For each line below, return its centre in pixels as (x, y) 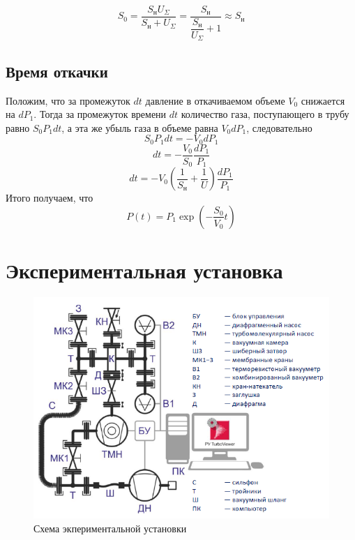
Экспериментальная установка (144, 270)
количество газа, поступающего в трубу (265, 114)
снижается (323, 100)
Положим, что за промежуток (68, 100)
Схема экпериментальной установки (110, 528)
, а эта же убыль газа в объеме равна (140, 127)
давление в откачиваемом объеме (215, 100)
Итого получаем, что (50, 198)
